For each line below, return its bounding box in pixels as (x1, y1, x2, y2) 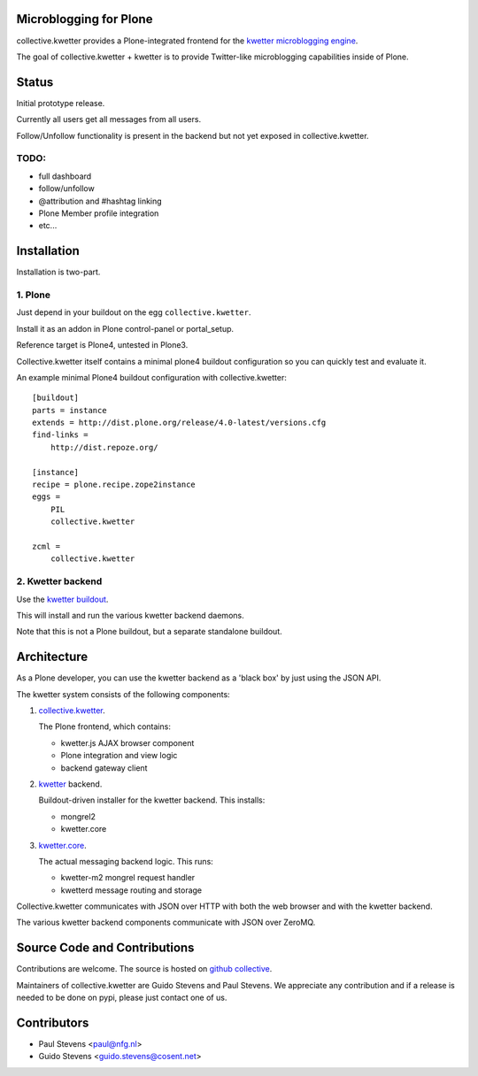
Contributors (16, 1015, 89, 1030)
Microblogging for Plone (16, 12, 153, 27)
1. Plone (16, 288, 50, 301)
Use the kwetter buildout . (16, 594, 109, 604)
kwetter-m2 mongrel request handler (60, 872, 196, 883)
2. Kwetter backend (16, 575, 103, 588)
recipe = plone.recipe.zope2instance (32, 480, 197, 490)
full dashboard (38, 171, 92, 181)
